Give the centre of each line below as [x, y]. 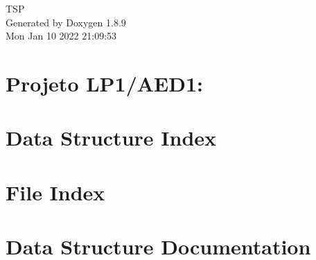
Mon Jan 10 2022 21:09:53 [61, 36]
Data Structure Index [111, 138]
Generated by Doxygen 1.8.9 [66, 22]
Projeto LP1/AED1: [105, 83]
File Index [55, 192]
